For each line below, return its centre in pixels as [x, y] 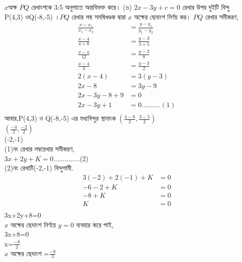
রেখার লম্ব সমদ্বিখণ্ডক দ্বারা [99, 16]
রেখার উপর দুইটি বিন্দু [206, 7]
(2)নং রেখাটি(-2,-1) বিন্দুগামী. [39, 168]
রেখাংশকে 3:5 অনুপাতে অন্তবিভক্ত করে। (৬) [82, 7]
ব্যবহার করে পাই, [95, 224]
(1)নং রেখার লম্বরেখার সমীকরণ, [39, 149]
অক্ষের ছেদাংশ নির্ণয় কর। [163, 16]
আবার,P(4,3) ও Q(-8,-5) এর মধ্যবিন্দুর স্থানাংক [60, 118]
